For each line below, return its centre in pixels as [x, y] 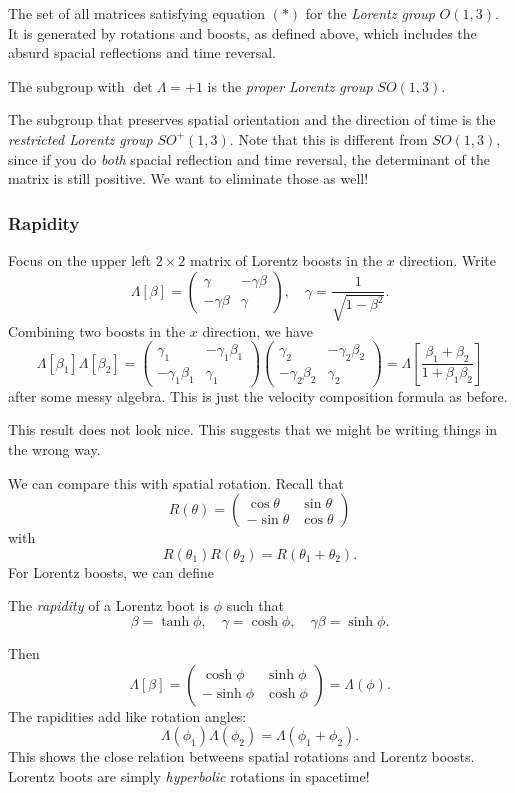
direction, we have [257, 330]
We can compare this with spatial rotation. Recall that [176, 482]
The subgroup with [66, 85]
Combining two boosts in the [97, 330]
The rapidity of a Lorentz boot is [109, 605]
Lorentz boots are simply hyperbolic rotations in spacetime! [189, 775]
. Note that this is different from [328, 138]
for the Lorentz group [370, 13]
